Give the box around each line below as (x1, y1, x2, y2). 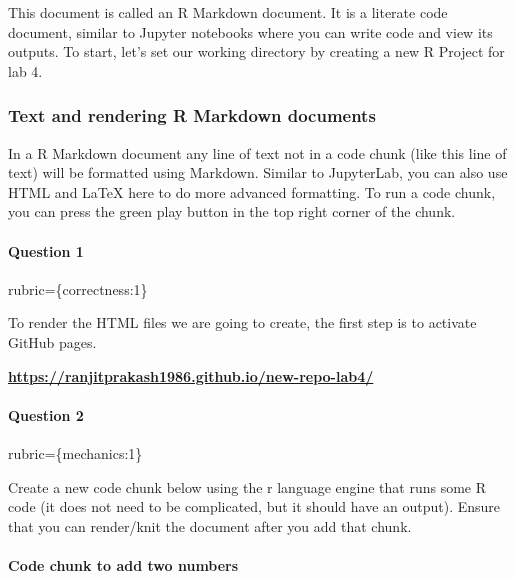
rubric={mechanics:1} (8, 442, 143, 463)
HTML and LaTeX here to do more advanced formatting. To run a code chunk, (8, 181, 496, 202)
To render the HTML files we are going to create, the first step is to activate (8, 312, 477, 333)
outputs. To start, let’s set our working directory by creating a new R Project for (8, 41, 505, 62)
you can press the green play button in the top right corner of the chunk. (8, 201, 456, 222)
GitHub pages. (8, 331, 97, 352)
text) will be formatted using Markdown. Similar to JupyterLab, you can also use (8, 162, 508, 183)
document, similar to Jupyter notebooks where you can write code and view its (8, 21, 493, 42)
